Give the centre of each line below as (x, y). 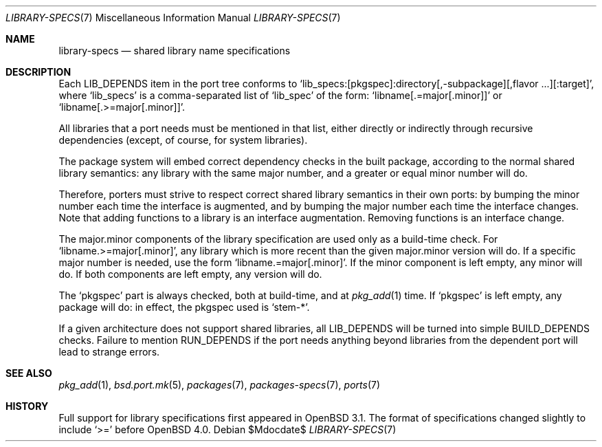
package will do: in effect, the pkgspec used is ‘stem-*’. (184, 307)
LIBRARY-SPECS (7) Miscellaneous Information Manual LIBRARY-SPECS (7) (173, 18)
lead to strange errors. (109, 352)
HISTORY (27, 406)
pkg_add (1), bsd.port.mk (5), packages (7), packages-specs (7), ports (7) (220, 385)
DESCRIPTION (38, 72)
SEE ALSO (29, 373)
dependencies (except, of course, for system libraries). (183, 140)
